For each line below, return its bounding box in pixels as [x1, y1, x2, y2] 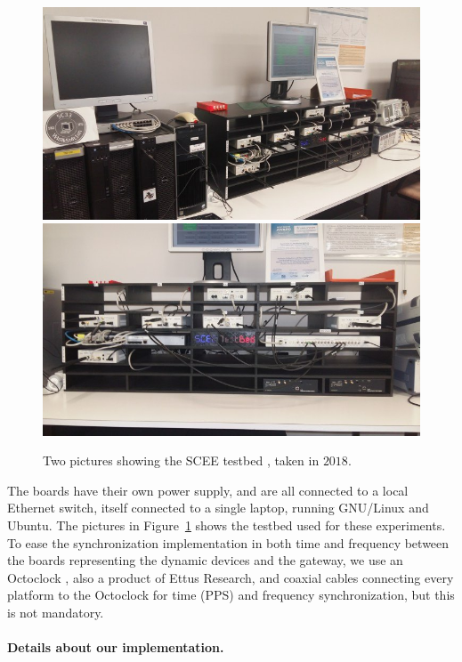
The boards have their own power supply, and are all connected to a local [7, 480, 409, 499]
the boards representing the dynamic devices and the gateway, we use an [7, 551, 403, 569]
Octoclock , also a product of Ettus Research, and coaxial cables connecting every [7, 568, 454, 586]
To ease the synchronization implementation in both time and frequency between [7, 533, 450, 552]
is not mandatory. [7, 603, 104, 621]
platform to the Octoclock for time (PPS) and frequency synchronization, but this [7, 585, 455, 604]
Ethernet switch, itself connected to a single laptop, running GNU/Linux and [7, 498, 429, 517]
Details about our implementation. [7, 638, 224, 657]
